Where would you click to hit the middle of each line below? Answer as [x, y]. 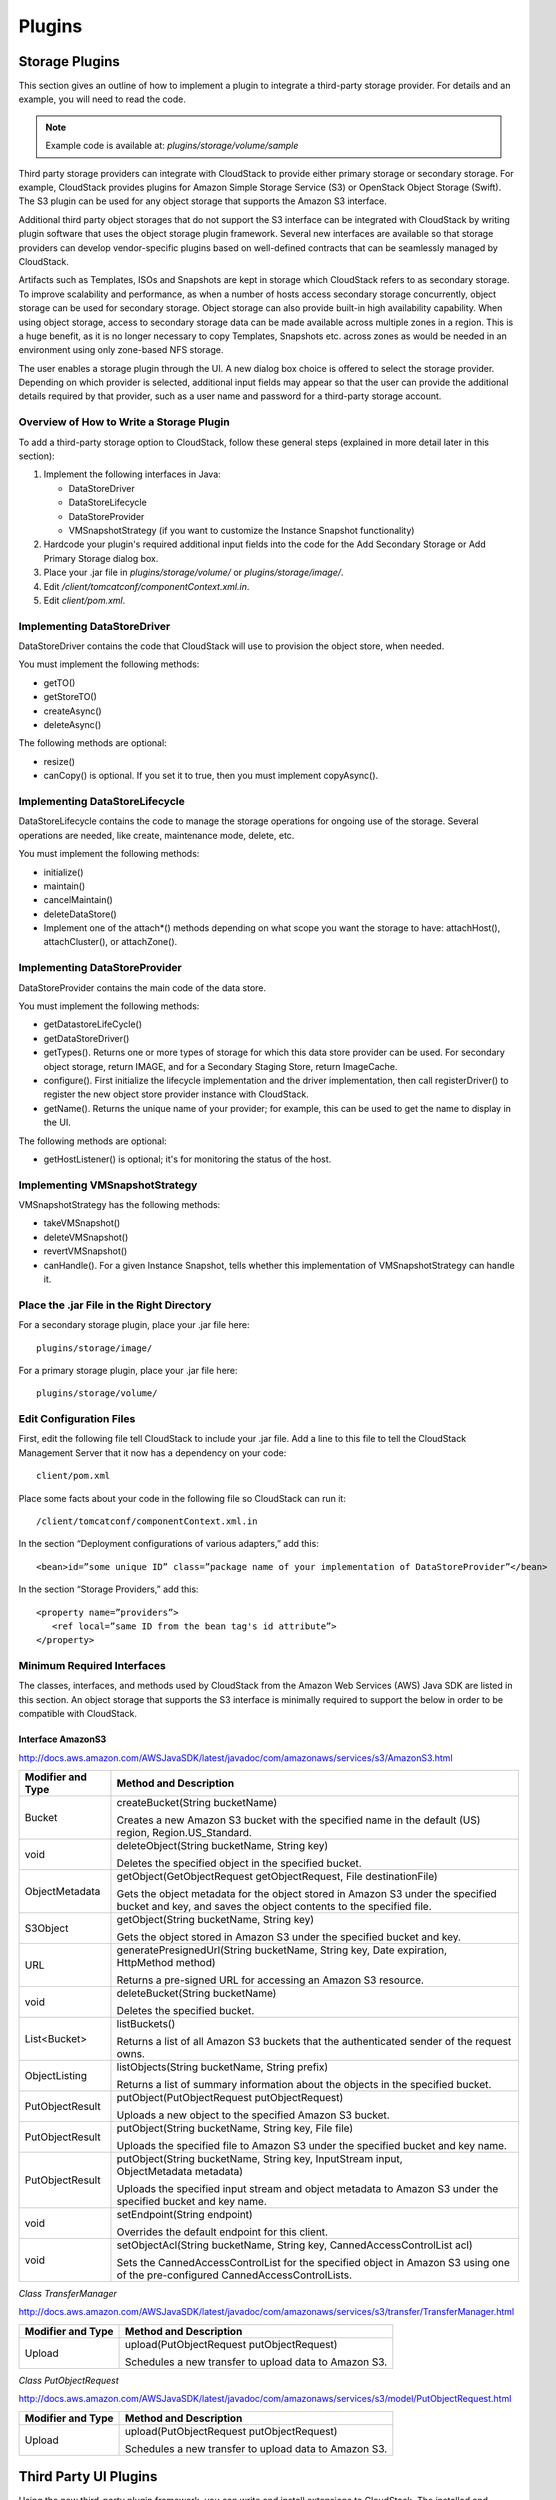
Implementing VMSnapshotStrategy [108, 1185]
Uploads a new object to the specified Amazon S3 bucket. [253, 2115]
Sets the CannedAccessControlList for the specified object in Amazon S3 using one [313, 2263]
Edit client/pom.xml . [84, 600]
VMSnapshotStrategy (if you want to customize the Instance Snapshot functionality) [241, 530]
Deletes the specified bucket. [185, 2011]
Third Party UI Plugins [88, 2476]
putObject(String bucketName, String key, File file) [235, 2128]
